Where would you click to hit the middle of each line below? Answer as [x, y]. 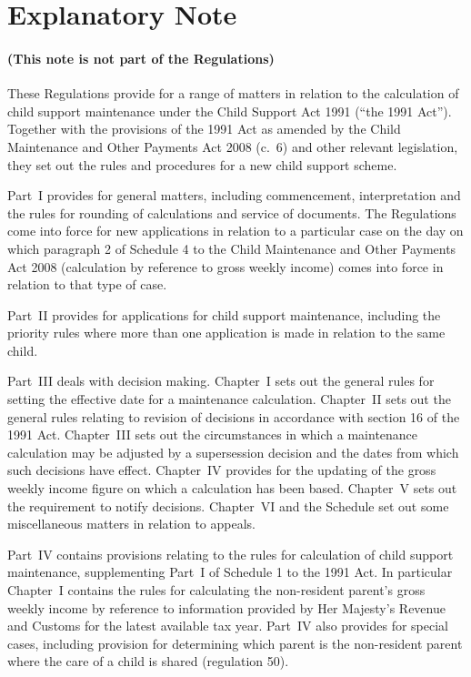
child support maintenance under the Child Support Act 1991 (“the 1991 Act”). [230, 111]
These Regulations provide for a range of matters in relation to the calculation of [233, 93]
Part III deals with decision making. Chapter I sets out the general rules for [221, 381]
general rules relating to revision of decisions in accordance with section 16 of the [234, 416]
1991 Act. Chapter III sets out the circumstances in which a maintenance [213, 434]
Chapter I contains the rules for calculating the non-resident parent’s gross [216, 590]
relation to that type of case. [87, 284]
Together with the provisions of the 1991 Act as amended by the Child [204, 129]
